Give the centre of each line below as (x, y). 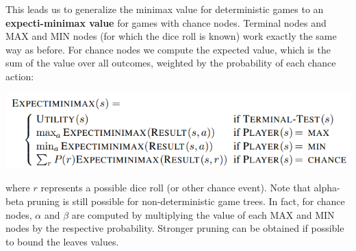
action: (20, 76)
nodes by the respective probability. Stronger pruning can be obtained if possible (175, 228)
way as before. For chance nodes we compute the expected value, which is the (168, 49)
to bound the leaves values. (62, 241)
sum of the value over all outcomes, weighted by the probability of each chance (171, 63)
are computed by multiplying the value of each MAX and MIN (203, 214)
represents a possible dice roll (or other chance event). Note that (176, 188)
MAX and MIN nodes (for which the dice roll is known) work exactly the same (171, 36)
